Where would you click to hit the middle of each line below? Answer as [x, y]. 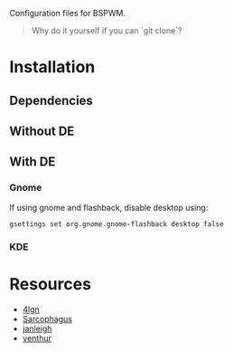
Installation [52, 67]
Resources [51, 284]
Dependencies [51, 100]
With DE [33, 162]
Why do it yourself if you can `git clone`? [107, 30]
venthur [37, 338]
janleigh [37, 328]
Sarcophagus [47, 319]
